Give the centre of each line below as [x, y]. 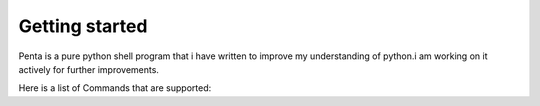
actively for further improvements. [89, 69]
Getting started [83, 26]
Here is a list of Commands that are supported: [115, 88]
